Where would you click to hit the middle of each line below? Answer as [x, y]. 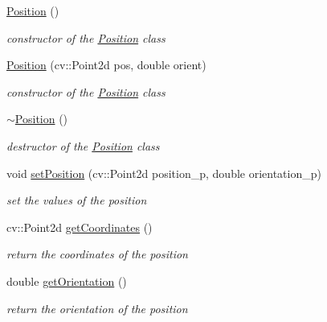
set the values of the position [77, 200]
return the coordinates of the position [97, 254]
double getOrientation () [67, 281]
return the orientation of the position [97, 308]
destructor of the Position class [83, 145]
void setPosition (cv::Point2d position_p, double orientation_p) [164, 173]
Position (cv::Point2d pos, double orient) [106, 65]
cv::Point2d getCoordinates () [80, 227]
